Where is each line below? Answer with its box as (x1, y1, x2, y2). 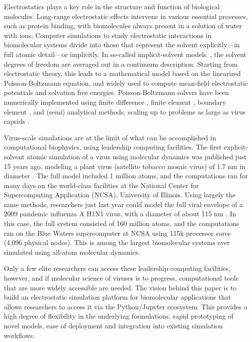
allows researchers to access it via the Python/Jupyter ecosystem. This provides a (4, 301, 248, 311)
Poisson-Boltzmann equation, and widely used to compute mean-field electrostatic (4, 77, 248, 88)
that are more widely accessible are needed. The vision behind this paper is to (4, 282, 237, 292)
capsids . (4, 116, 30, 126)
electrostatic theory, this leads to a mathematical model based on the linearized (4, 68, 241, 78)
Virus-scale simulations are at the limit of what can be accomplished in (4, 132, 216, 142)
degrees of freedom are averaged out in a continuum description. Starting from (4, 58, 238, 69)
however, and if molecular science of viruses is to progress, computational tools (4, 273, 239, 283)
